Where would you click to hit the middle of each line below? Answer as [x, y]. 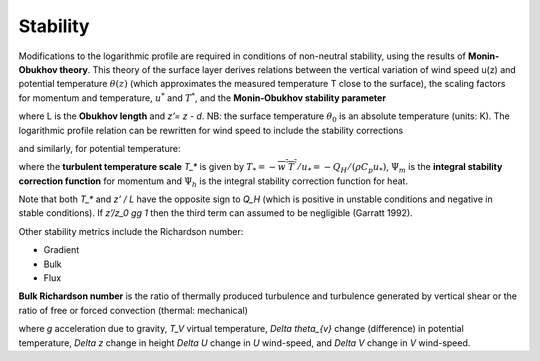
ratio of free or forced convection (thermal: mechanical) [133, 310]
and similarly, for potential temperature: [99, 148]
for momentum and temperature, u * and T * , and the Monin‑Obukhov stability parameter [202, 97]
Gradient [61, 250]
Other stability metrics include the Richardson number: [131, 231]
